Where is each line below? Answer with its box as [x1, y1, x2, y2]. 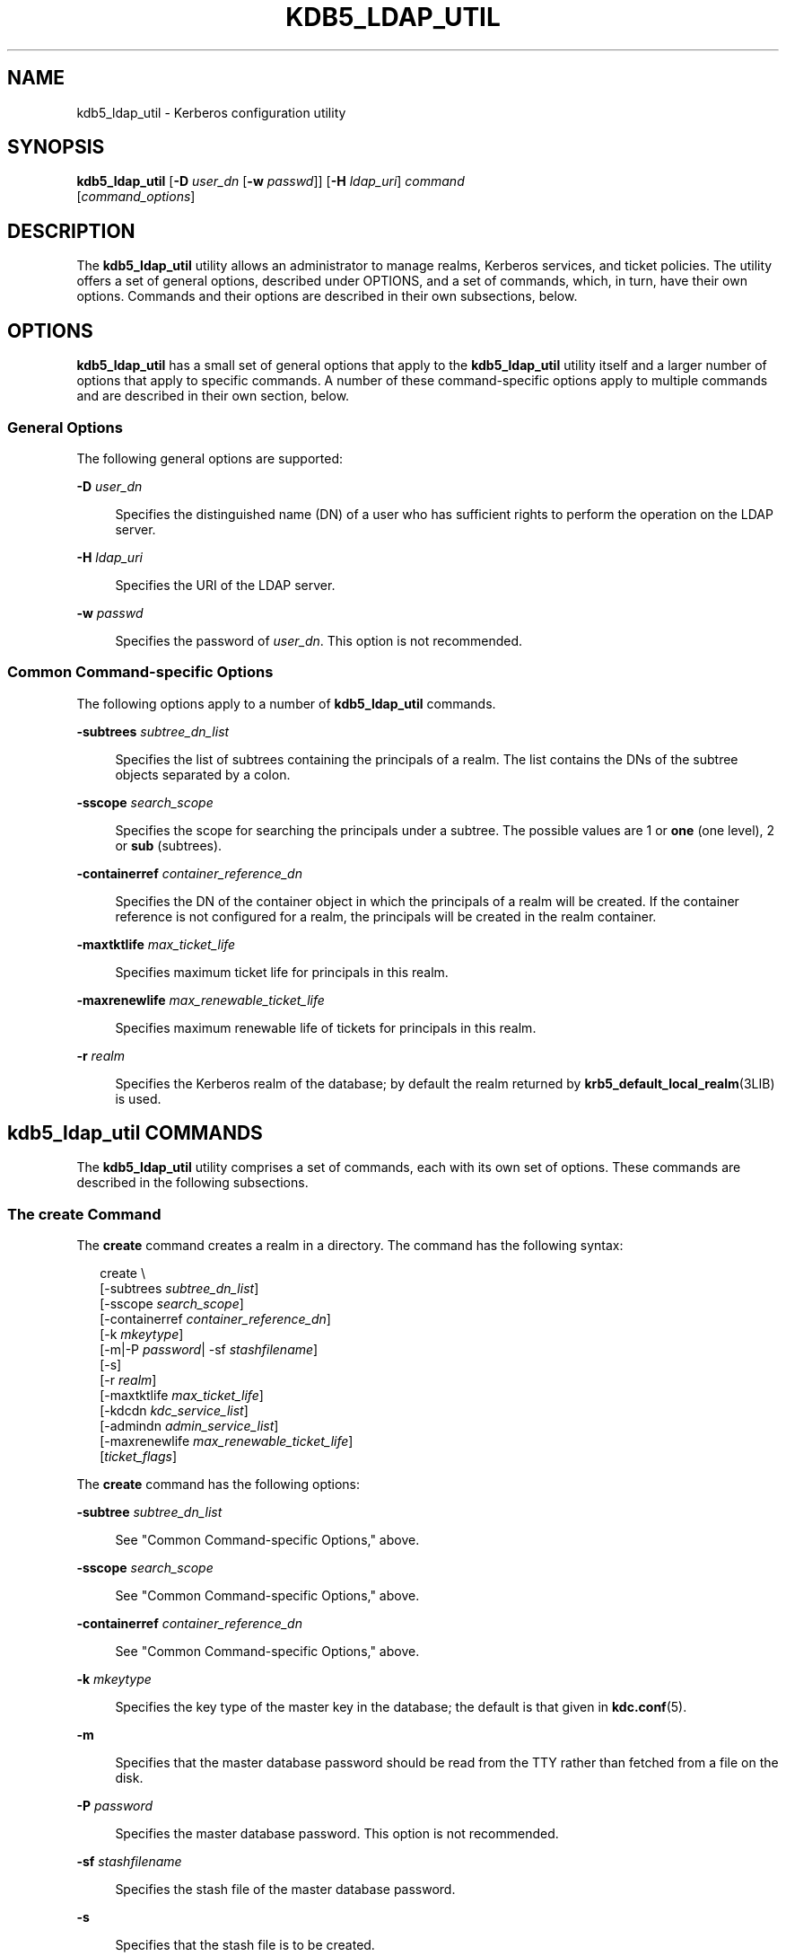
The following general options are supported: [76, 450, 344, 466]
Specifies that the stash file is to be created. [115, 1937, 375, 1953]
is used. [115, 1090, 162, 1106]
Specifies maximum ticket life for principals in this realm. [115, 964, 449, 980]
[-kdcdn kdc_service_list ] [100, 1403, 249, 1419]
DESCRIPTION [7, 219, 135, 242]
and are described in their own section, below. [76, 388, 350, 404]
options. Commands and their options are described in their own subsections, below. [76, 288, 578, 304]
